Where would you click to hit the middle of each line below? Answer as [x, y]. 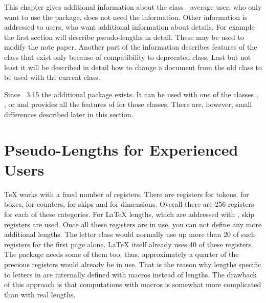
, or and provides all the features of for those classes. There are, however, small [128, 104]
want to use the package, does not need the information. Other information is [126, 17]
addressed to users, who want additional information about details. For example [129, 27]
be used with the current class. [52, 77]
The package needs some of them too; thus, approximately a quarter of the [121, 254]
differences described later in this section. [69, 114]
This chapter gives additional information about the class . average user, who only [133, 7]
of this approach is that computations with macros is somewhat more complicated [133, 284]
